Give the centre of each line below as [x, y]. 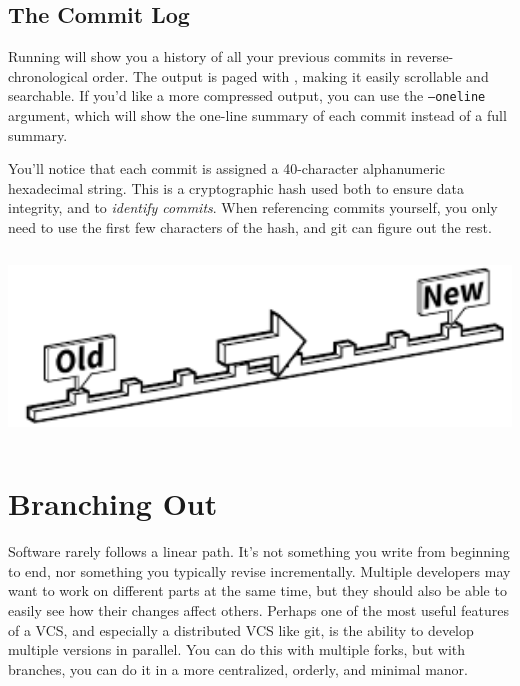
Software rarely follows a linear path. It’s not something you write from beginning [259, 551]
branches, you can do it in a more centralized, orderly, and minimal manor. [238, 668]
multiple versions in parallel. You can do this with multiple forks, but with [237, 649]
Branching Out [113, 503]
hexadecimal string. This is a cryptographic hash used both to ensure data [236, 187]
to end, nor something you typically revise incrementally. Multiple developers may [259, 570]
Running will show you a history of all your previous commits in [205, 56]
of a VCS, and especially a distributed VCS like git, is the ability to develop [241, 629]
